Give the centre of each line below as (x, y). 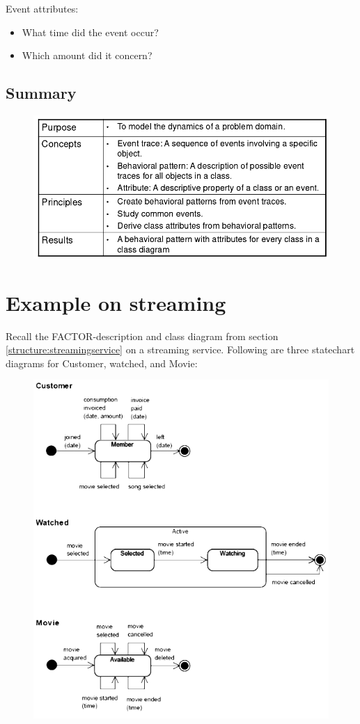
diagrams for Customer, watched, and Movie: (102, 363)
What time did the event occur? (90, 32)
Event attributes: (42, 8)
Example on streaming (116, 302)
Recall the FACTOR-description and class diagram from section (142, 336)
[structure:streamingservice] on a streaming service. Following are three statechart (180, 349)
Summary (41, 93)
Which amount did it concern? (87, 55)
